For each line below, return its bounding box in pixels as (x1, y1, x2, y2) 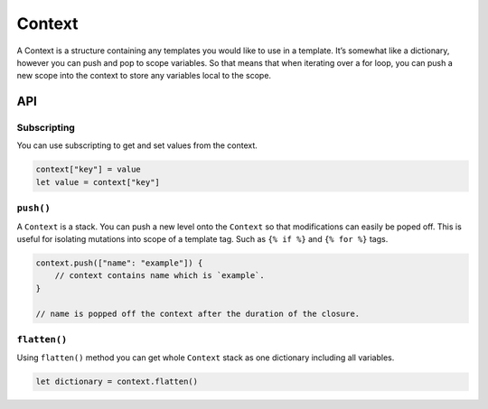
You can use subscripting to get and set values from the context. (16, 140, 258, 151)
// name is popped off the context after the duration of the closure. (35, 308, 361, 319)
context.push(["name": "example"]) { (35, 257, 203, 268)
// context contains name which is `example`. (54, 271, 266, 281)
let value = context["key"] (35, 177, 160, 187)
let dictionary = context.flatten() (35, 376, 199, 387)
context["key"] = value (35, 164, 142, 175)
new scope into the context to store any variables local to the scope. (16, 70, 271, 81)
